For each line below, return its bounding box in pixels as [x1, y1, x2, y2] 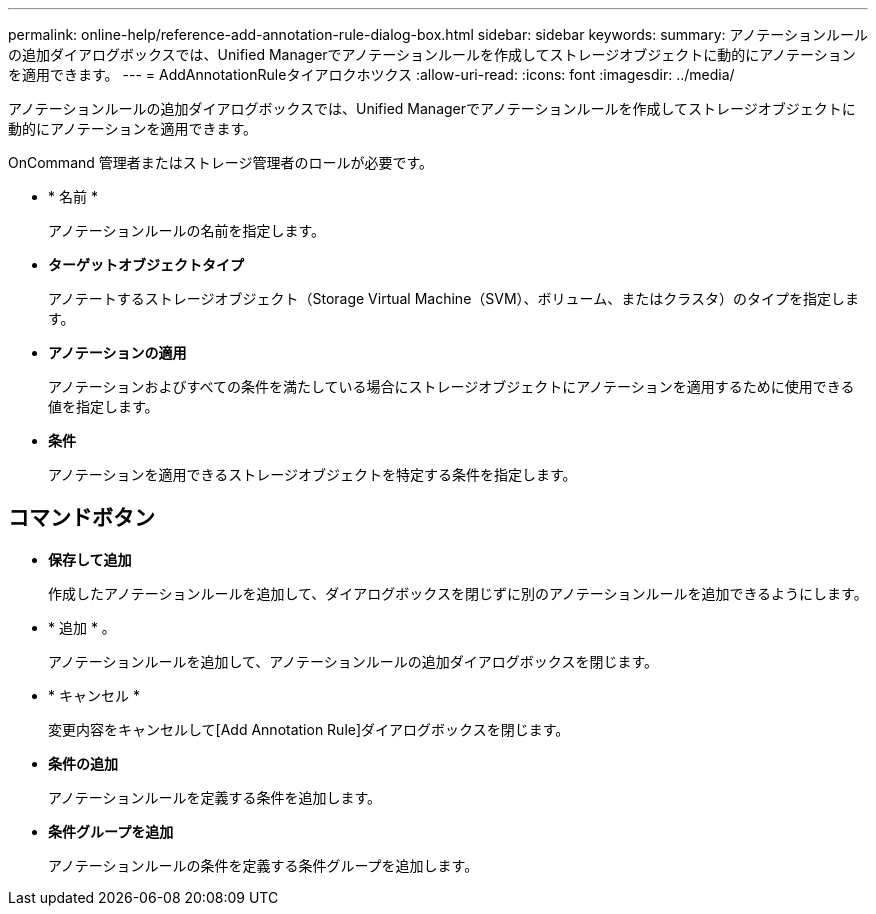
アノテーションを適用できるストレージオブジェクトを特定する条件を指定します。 [48, 466, 577, 483]
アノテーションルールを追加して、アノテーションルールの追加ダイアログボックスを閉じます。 [48, 652, 658, 670]
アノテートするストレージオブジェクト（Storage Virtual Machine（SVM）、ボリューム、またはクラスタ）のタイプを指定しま [48, 290, 859, 307]
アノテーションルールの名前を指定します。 [48, 222, 326, 239]
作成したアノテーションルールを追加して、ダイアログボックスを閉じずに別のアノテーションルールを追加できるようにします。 [48, 584, 868, 602]
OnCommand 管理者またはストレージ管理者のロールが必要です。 [8, 154, 434, 171]
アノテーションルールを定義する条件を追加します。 [48, 788, 382, 806]
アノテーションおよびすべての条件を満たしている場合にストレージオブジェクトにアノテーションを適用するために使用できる [48, 378, 855, 395]
